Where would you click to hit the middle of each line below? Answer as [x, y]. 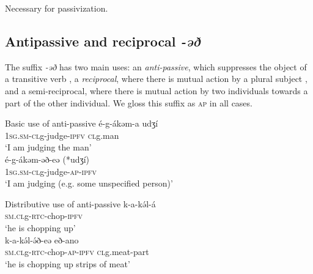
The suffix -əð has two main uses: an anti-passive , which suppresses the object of [156, 66]
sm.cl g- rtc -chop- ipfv [44, 216]
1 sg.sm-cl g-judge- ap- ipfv [51, 171]
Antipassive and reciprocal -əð [103, 41]
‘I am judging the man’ [48, 147]
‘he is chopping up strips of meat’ [68, 263]
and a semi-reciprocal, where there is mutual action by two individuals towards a [156, 90]
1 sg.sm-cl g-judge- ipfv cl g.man [62, 135]
